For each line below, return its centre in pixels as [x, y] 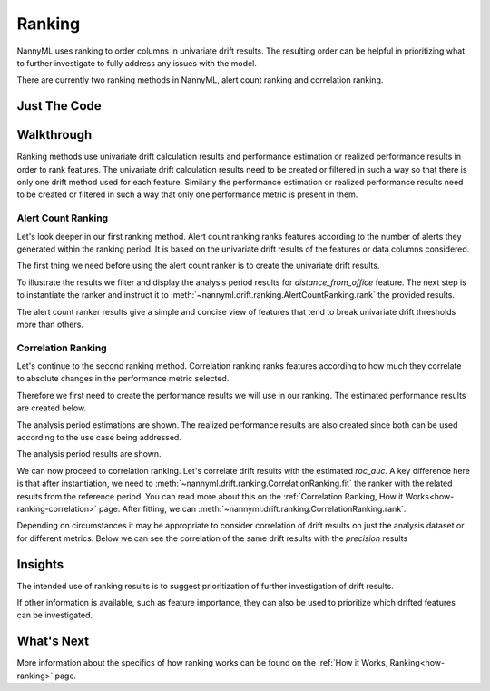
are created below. [52, 408]
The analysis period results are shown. [89, 454]
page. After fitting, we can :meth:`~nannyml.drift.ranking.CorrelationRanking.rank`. [252, 508]
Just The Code [59, 106]
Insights [40, 564]
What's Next [53, 642]
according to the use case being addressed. [99, 437]
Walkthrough [54, 135]
